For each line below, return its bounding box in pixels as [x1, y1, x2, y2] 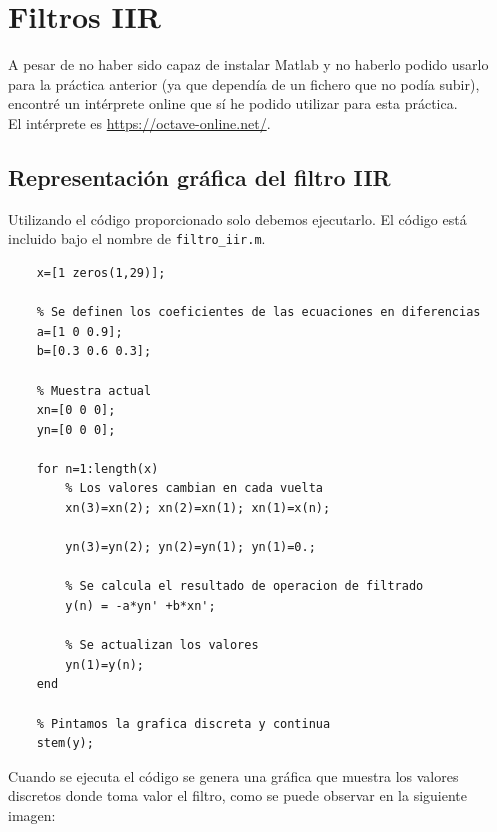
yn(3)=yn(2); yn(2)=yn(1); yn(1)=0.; [65, 540, 316, 555]
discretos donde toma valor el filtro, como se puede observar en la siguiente [8, 785, 468, 806]
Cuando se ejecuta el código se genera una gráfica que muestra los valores [8, 765, 459, 786]
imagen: [8, 804, 56, 825]
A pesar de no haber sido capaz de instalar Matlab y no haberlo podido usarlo [8, 54, 489, 75]
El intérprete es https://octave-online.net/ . [8, 112, 271, 133]
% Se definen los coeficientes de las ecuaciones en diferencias [36, 305, 481, 320]
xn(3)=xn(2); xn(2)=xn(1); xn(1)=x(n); [65, 501, 331, 516]
